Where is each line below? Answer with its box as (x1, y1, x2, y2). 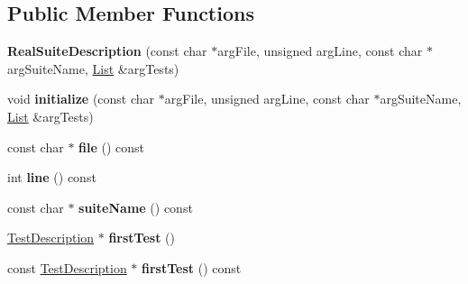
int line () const (7, 168, 96, 187)
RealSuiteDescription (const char (7, 41, 207, 60)
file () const (78, 137, 145, 156)
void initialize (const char (7, 89, 155, 108)
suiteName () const (78, 197, 193, 216)
